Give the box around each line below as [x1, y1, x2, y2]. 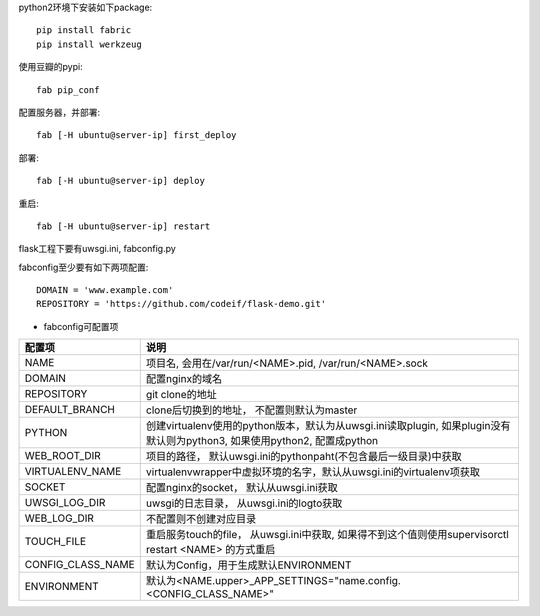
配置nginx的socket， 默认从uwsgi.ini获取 [145, 481, 339, 495]
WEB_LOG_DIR [24, 511, 95, 525]
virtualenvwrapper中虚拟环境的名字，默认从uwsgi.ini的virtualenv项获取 [145, 465, 480, 479]
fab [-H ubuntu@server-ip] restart [36, 220, 211, 232]
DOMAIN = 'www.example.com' [36, 285, 174, 296]
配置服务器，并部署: [18, 106, 101, 118]
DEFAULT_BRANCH [24, 403, 115, 417]
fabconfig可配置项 [43, 320, 119, 332]
